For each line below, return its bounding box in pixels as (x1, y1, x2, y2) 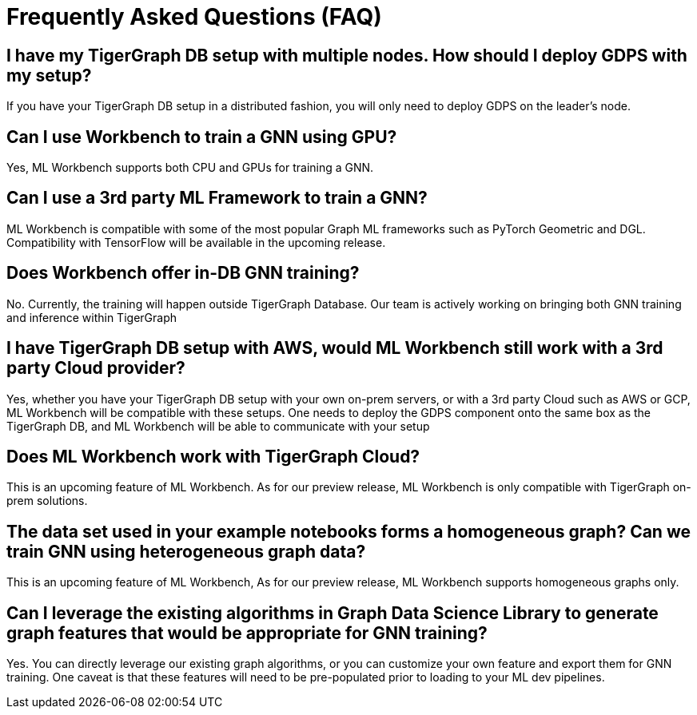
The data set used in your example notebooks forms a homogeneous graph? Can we (6, 521, 691, 542)
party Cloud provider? (6, 358, 185, 379)
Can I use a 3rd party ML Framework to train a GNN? (6, 188, 428, 209)
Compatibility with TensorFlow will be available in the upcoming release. (6, 235, 386, 249)
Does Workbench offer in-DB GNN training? (6, 263, 360, 284)
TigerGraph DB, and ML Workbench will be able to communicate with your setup (6, 419, 430, 433)
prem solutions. (6, 494, 88, 508)
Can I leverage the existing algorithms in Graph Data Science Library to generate (6, 602, 659, 623)
